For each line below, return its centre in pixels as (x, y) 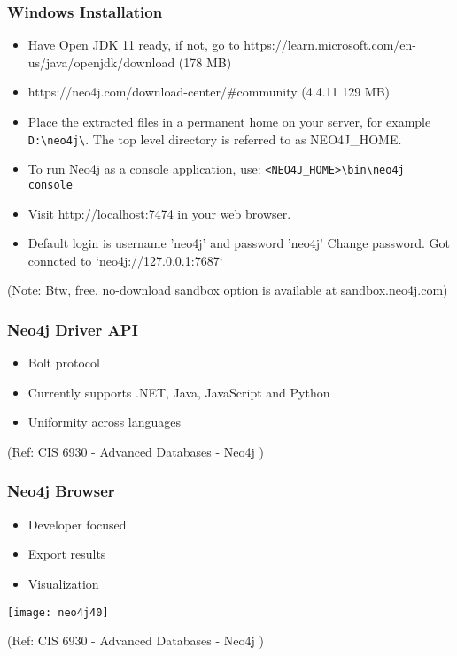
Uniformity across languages (104, 422)
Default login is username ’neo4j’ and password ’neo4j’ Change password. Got (239, 243)
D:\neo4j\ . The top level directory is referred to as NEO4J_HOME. (215, 139)
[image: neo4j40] (58, 612)
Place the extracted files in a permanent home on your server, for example (229, 121)
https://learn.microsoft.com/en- (330, 45)
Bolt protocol (64, 363)
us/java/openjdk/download (101, 62)
